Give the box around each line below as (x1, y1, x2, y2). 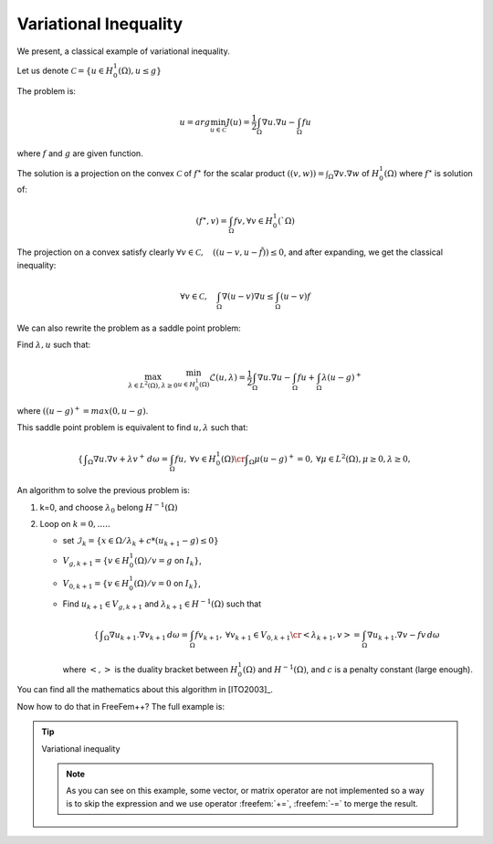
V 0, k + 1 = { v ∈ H (62, 578, 130, 591)
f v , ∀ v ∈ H (234, 216, 274, 226)
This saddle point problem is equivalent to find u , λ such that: (16, 422, 248, 433)
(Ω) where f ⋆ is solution (383, 166, 474, 178)
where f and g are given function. (16, 148, 143, 159)
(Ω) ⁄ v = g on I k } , (133, 554, 203, 568)
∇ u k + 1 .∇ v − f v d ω (366, 630, 440, 642)
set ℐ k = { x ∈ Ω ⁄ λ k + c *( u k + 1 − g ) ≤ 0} (62, 535, 219, 548)
